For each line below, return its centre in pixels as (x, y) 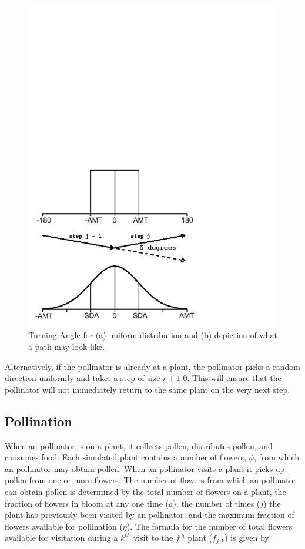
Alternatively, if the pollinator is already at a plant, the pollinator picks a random (152, 366)
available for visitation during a (61, 538)
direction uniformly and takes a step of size (83, 378)
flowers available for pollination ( (64, 526)
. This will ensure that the (234, 378)
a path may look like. (66, 347)
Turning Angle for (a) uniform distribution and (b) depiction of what (153, 335)
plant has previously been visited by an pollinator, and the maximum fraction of (150, 515)
